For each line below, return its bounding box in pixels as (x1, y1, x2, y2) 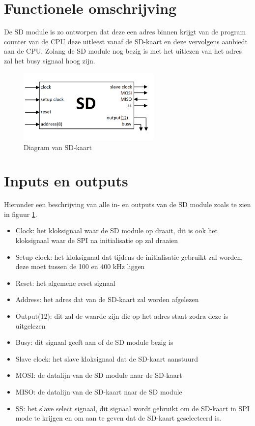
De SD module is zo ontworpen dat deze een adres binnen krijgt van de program (4, 27, 246, 37)
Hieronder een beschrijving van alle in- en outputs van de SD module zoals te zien (4, 199, 251, 210)
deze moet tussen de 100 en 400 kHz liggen (15, 261, 145, 272)
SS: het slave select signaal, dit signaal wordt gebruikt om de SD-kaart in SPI (15, 403, 250, 413)
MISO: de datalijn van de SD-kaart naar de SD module (15, 386, 182, 396)
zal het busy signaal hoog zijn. (4, 55, 95, 65)
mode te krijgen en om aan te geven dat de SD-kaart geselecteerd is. (15, 413, 222, 423)
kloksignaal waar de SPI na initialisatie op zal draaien (15, 235, 178, 245)
